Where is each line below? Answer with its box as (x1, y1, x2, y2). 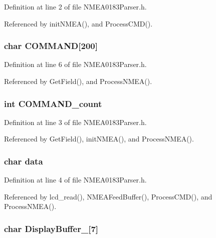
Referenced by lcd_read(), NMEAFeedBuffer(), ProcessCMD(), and (4, 191, 212, 201)
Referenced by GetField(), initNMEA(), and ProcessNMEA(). (4, 133, 194, 144)
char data (4, 154, 43, 167)
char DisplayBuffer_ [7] (4, 222, 99, 234)
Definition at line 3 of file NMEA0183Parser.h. (4, 116, 147, 127)
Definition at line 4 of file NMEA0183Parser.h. (4, 174, 147, 185)
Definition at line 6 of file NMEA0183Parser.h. (4, 59, 147, 69)
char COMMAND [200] (4, 39, 98, 52)
